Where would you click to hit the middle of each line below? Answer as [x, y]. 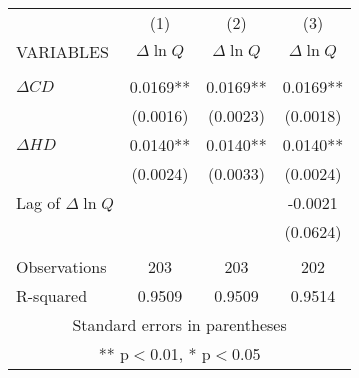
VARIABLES [62, 51]
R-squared [52, 295]
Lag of [38, 202]
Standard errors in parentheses [179, 324]
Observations [61, 266]
